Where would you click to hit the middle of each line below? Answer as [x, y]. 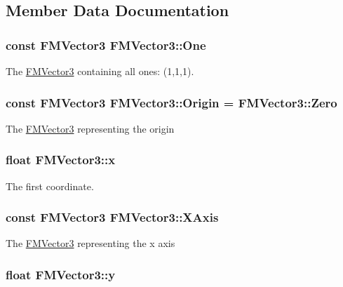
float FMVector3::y [61, 274]
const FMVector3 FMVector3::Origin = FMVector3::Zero [171, 102]
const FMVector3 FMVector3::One [106, 45]
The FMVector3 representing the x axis [90, 243]
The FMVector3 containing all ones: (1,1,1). [100, 71]
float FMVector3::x [61, 160]
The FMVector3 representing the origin [90, 128]
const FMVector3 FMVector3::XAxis [112, 217]
